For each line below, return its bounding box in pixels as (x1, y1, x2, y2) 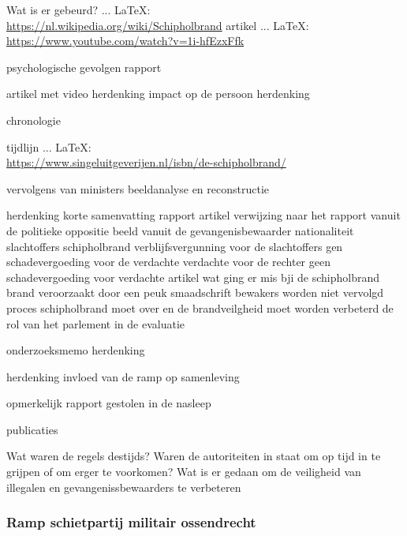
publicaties (6, 421, 58, 437)
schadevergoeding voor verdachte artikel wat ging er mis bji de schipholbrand (6, 268, 379, 285)
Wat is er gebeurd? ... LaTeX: (6, 2, 151, 17)
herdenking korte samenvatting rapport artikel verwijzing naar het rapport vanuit (6, 207, 401, 223)
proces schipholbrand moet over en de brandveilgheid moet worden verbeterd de (6, 299, 394, 316)
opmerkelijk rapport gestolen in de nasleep (6, 395, 211, 411)
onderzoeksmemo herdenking (6, 342, 145, 358)
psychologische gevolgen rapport (6, 58, 162, 75)
